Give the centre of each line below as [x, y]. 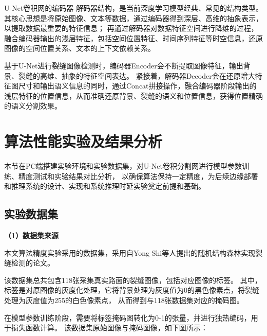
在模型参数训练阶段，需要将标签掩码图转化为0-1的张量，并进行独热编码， [128, 317]
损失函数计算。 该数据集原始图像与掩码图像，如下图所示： [109, 328]
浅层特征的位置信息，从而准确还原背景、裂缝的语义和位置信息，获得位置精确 [133, 95]
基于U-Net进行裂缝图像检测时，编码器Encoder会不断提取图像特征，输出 [124, 65]
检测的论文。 [33, 263]
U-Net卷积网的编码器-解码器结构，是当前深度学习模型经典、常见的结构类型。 [133, 8]
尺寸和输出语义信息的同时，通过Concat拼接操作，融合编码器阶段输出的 [137, 86]
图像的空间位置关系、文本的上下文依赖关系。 [80, 48]
